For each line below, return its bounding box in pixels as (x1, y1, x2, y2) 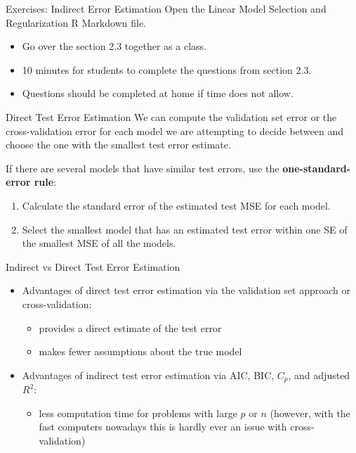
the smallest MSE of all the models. (22, 236, 176, 250)
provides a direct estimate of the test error (39, 320, 222, 335)
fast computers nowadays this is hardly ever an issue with (39, 419, 287, 434)
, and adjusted (288, 367, 350, 382)
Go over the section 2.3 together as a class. (22, 39, 206, 53)
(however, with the (270, 405, 350, 420)
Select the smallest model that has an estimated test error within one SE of (22, 222, 348, 236)
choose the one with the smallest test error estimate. (6, 137, 231, 152)
